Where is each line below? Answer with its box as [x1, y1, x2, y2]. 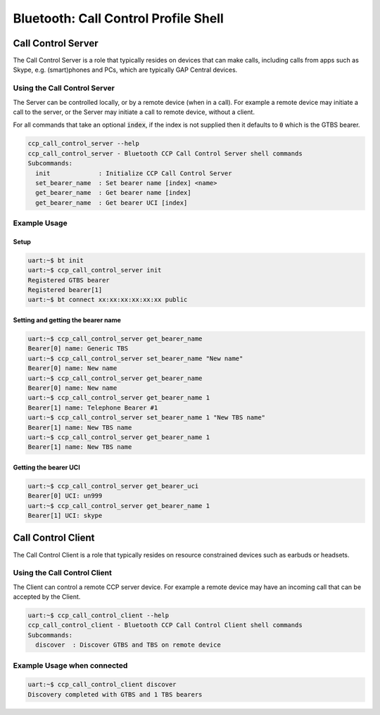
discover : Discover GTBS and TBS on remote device [35, 641, 221, 649]
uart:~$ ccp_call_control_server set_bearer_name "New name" [27, 354, 243, 362]
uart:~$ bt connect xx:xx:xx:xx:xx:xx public [27, 296, 188, 304]
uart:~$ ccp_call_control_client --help [27, 612, 169, 619]
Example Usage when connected [13, 660, 128, 670]
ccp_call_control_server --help [27, 139, 140, 148]
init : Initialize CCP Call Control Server [35, 169, 232, 177]
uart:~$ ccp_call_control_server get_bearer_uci [27, 482, 199, 490]
